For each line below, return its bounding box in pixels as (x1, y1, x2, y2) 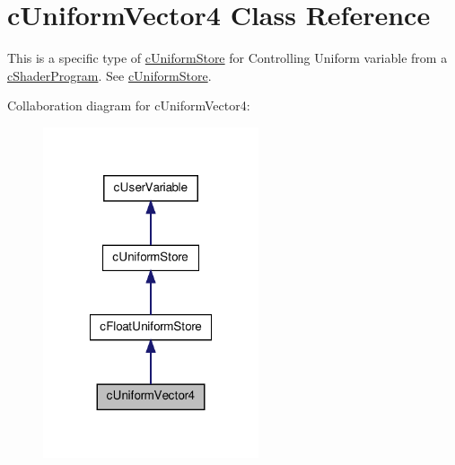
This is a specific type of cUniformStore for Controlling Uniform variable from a (7, 48, 448, 67)
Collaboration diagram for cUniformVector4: (7, 96, 250, 115)
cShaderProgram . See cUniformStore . (7, 66, 212, 84)
